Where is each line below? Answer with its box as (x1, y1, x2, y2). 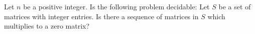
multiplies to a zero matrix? (4, 21, 90, 31)
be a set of (218, 1, 251, 11)
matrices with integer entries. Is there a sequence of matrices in (4, 11, 199, 21)
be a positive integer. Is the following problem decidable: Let (23, 1, 210, 11)
